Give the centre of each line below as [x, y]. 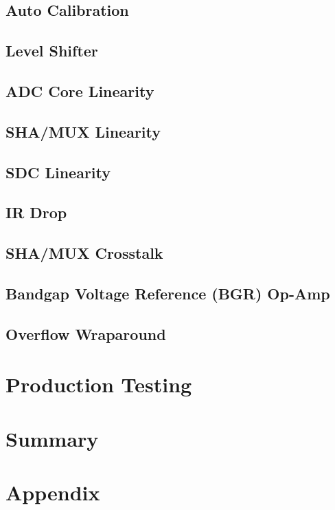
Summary [52, 438]
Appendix [53, 492]
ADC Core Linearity [80, 91]
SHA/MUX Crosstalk [84, 253]
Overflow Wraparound [86, 333]
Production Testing [99, 384]
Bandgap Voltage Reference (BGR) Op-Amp [168, 293]
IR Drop [36, 212]
